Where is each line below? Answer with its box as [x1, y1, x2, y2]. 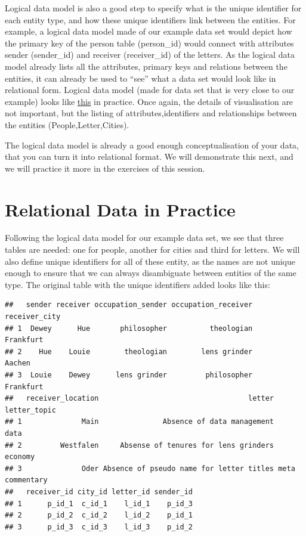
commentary [5, 476, 48, 485]
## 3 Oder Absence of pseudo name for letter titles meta [5, 464, 295, 473]
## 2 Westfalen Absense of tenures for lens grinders [5, 441, 274, 450]
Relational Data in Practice [5, 197, 236, 221]
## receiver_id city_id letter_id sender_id [5, 487, 193, 496]
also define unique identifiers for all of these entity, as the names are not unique [5, 255, 296, 267]
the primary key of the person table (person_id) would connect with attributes [5, 36, 294, 49]
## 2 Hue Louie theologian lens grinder [5, 347, 253, 356]
